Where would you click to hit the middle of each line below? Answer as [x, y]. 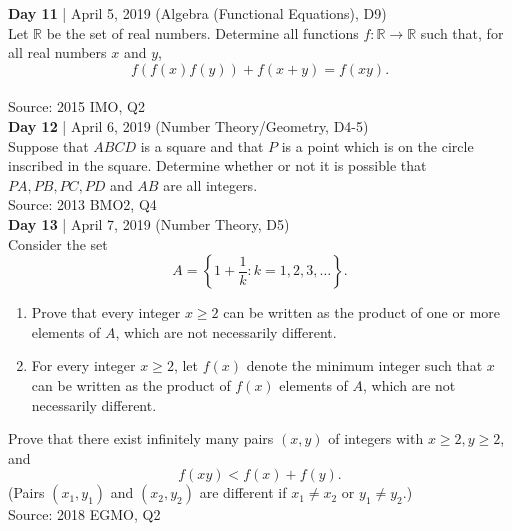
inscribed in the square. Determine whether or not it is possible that [217, 165]
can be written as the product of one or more [361, 312]
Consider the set [58, 243]
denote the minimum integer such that [364, 365]
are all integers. [210, 184]
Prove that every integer [106, 312]
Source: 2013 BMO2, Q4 [82, 204]
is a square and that [202, 145]
